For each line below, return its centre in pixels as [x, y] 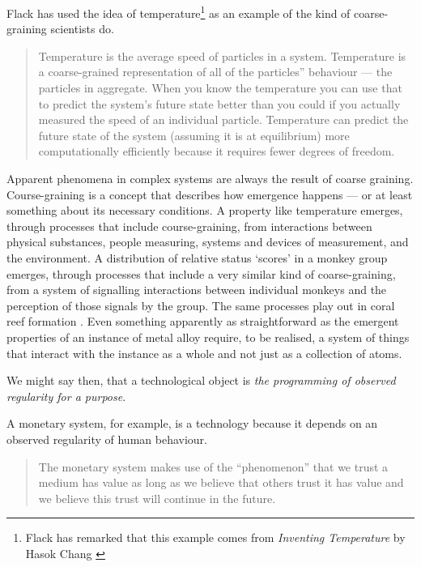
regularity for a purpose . [66, 396]
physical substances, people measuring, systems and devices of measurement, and [208, 242]
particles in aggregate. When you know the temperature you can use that [220, 88]
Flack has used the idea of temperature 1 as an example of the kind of [179, 12]
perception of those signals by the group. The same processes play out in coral [201, 305]
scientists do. [82, 29]
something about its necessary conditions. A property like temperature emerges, [205, 210]
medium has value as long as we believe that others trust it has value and [221, 482]
